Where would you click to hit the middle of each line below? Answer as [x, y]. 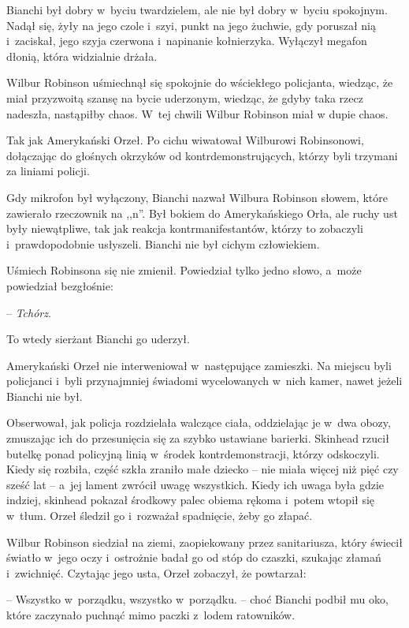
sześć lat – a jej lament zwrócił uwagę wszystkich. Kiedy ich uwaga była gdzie [195, 484]
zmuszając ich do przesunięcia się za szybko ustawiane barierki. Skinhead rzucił [198, 438]
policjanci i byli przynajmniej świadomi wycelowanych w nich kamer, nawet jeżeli [204, 381]
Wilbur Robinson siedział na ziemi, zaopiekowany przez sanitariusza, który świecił [204, 542]
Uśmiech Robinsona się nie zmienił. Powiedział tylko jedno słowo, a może [184, 270]
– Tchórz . [29, 312]
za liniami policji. [48, 171]
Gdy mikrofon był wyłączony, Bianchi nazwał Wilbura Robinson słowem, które [197, 197]
